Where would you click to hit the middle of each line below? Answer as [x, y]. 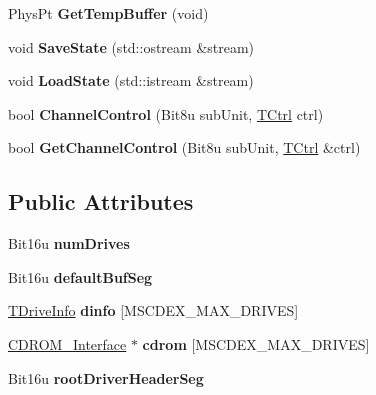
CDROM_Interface [67, 343]
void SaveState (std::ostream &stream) [131, 46]
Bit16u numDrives [69, 243]
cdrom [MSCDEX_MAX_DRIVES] [256, 343]
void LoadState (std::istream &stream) [131, 80]
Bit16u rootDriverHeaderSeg [106, 377]
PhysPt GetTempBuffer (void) [108, 13]
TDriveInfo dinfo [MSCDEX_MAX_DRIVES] [153, 310]
